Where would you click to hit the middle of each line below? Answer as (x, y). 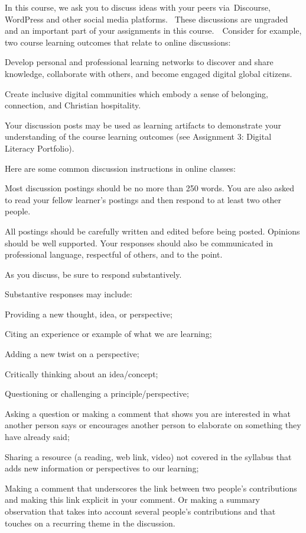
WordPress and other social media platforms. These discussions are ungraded (147, 19)
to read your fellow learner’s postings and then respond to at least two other (143, 199)
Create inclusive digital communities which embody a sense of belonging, (136, 93)
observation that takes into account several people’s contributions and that (140, 511)
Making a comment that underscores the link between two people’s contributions (151, 488)
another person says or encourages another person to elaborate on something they (153, 425)
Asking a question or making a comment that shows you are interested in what (148, 413)
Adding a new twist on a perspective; (72, 354)
